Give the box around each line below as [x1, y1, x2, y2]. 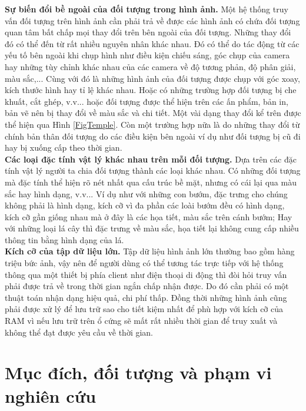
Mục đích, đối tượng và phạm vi [5, 360, 272, 385]
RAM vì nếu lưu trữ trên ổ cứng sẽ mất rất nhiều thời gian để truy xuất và [5, 314, 278, 327]
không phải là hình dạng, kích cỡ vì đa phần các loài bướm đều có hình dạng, [5, 199, 285, 211]
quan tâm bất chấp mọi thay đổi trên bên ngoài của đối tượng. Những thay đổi [5, 26, 291, 38]
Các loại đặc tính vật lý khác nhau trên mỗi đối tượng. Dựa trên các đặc [5, 153, 297, 165]
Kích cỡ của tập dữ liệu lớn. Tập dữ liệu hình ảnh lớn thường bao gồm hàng [5, 245, 295, 257]
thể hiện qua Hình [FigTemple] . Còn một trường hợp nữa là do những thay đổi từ [5, 118, 300, 130]
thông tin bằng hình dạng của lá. [5, 233, 124, 246]
